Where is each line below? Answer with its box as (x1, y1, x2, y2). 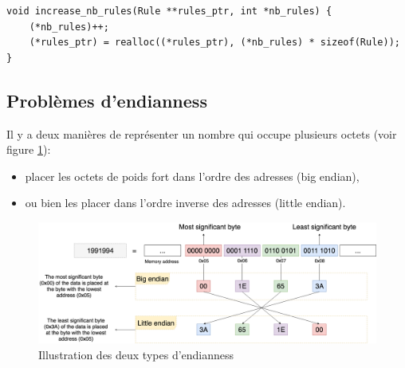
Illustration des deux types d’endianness (38, 346, 234, 362)
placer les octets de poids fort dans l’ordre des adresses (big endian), (25, 167, 360, 184)
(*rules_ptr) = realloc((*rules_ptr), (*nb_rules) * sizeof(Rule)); (29, 37, 400, 49)
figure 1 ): (6, 141, 51, 158)
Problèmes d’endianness (6, 88, 207, 112)
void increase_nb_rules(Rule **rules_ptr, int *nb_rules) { (6, 6, 332, 17)
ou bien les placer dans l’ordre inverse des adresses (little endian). (25, 194, 346, 211)
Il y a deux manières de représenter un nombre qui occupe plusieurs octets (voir (6, 125, 397, 142)
